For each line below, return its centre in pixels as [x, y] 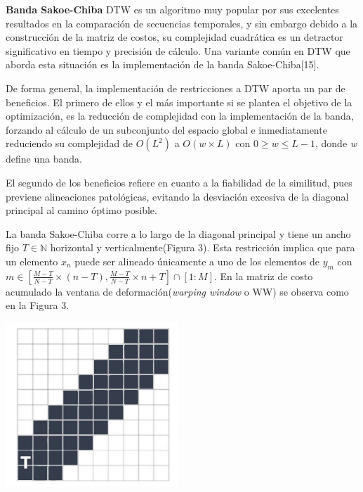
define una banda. [44, 159]
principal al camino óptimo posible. [81, 210]
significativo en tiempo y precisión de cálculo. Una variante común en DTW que [178, 50]
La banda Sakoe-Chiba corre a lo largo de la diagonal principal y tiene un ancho [178, 233]
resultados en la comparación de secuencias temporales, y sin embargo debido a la [182, 23]
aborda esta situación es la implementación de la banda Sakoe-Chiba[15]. [163, 64]
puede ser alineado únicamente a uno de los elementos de [197, 261]
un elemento [32, 261]
